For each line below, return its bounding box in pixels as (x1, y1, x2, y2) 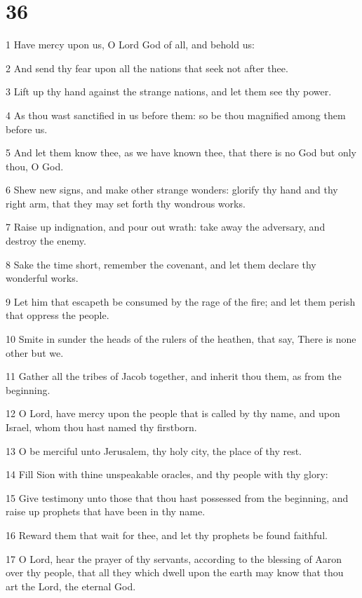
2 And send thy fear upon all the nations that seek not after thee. (6, 60, 288, 75)
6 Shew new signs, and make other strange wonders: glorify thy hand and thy (6, 182, 338, 197)
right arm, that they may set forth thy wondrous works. (6, 196, 246, 210)
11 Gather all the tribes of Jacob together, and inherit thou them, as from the (6, 369, 342, 383)
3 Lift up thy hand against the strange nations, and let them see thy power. (6, 84, 332, 99)
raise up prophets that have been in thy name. (6, 504, 206, 519)
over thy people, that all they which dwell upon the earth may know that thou (6, 565, 344, 580)
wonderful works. (6, 271, 79, 285)
